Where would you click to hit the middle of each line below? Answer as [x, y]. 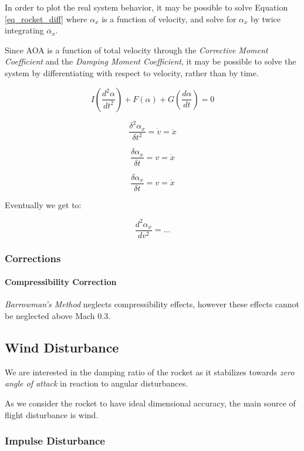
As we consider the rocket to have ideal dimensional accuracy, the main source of [150, 403]
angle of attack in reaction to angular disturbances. [97, 383]
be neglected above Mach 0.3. [58, 315]
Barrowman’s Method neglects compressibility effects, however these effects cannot [152, 304]
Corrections [33, 258]
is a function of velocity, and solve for [169, 18]
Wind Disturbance [62, 347]
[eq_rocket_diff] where [46, 18]
